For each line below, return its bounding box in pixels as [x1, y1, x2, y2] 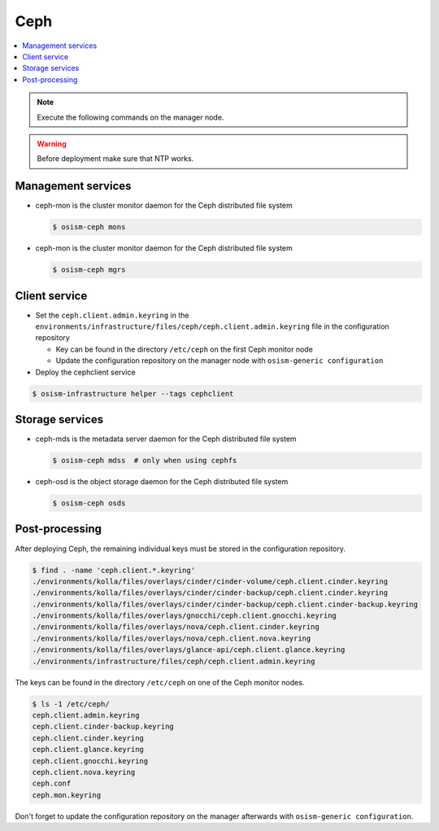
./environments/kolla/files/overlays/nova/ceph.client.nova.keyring [32, 633, 311, 643]
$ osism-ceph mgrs [52, 265, 126, 274]
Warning [37, 138, 67, 148]
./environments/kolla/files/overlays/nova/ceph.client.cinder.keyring [32, 623, 320, 632]
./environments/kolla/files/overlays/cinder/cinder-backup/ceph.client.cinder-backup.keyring [32, 599, 419, 609]
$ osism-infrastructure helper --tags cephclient [32, 389, 234, 398]
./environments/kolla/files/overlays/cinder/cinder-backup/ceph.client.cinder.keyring [32, 588, 389, 597]
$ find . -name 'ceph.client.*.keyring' [32, 566, 195, 575]
